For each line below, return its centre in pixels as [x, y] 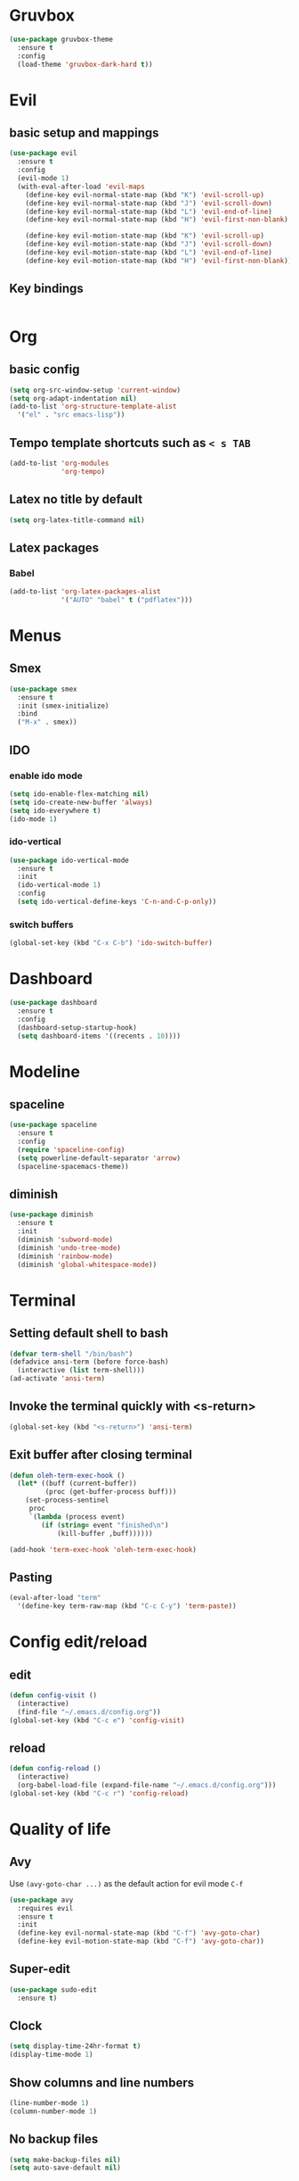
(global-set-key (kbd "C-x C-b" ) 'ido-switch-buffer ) [111, 943]
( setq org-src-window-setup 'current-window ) [95, 390]
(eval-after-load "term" [55, 1598]
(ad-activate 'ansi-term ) [57, 1379]
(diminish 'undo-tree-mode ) [69, 1248]
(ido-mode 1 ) [33, 819]
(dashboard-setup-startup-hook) [77, 1027]
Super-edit [40, 1969]
